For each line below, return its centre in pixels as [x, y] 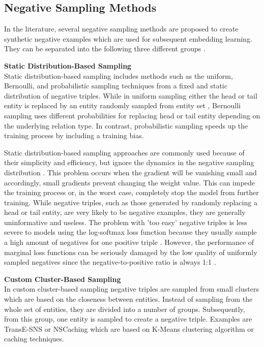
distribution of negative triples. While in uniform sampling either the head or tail [131, 95]
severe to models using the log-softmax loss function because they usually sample [130, 232]
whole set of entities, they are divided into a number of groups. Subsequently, [125, 309]
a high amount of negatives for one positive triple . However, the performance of [129, 242]
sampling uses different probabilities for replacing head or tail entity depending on [132, 115]
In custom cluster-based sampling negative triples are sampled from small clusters [131, 289]
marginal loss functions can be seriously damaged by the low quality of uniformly [131, 252]
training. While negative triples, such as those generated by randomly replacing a [131, 202]
